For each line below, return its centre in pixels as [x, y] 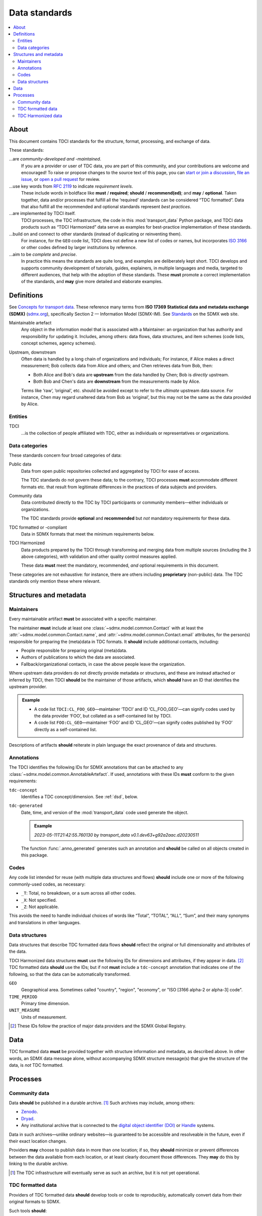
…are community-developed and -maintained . [55, 159]
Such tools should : [28, 1211]
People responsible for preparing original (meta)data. [74, 650]
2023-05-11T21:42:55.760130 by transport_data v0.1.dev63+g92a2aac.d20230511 [116, 835]
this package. [35, 855]
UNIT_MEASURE [25, 1010]
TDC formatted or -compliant [38, 527]
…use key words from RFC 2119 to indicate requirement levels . [71, 186]
